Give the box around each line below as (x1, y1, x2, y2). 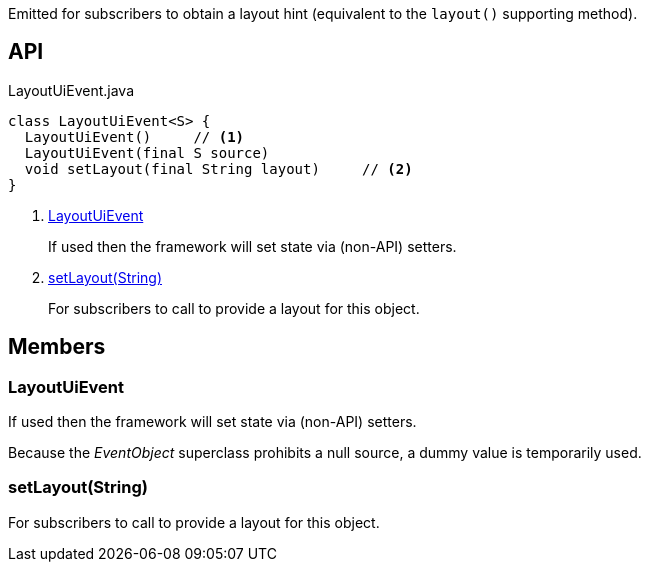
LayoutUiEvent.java (8, 81, 134, 99)
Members (8, 334, 106, 360)
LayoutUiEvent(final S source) (24, 144, 270, 161)
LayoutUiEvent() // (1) (24, 128, 245, 145)
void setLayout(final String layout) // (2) (24, 160, 413, 177)
